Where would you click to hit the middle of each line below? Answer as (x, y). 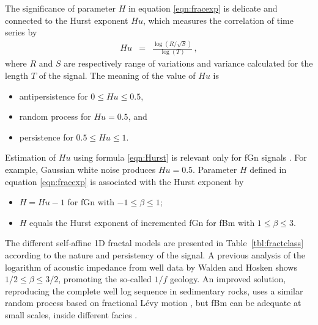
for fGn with (91, 202)
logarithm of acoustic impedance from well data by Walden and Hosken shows (151, 267)
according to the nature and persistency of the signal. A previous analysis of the (155, 254)
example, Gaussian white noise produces (80, 169)
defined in (268, 169)
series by (21, 32)
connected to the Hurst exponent (67, 20)
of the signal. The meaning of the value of (117, 75)
